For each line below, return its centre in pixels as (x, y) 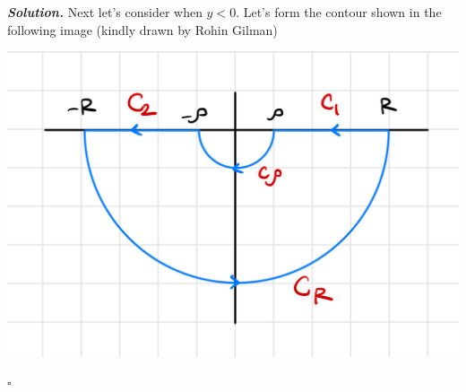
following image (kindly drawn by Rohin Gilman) (142, 29)
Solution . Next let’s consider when (105, 12)
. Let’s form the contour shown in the (339, 12)
